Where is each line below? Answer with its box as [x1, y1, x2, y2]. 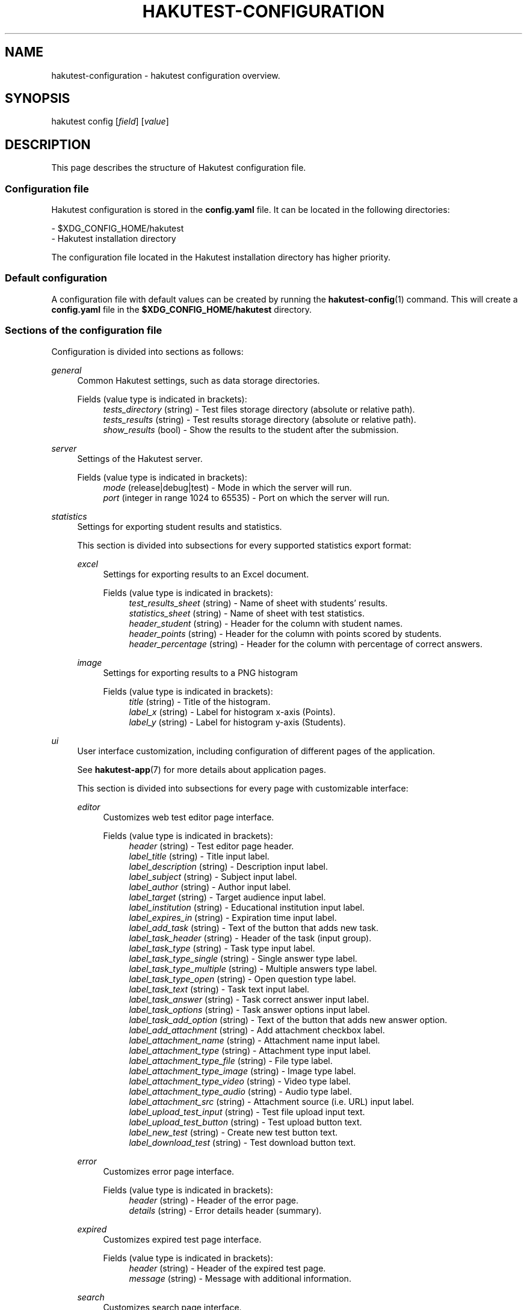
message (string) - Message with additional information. [129, 1273, 351, 1284]
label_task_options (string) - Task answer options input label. [129, 1004, 370, 1015]
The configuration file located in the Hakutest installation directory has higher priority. [51, 252, 391, 263]
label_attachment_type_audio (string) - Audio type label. [129, 1086, 353, 1096]
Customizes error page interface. [103, 1166, 235, 1176]
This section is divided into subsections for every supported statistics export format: [77, 540, 411, 550]
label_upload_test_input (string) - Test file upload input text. [129, 1106, 365, 1117]
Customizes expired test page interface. [103, 1234, 262, 1244]
